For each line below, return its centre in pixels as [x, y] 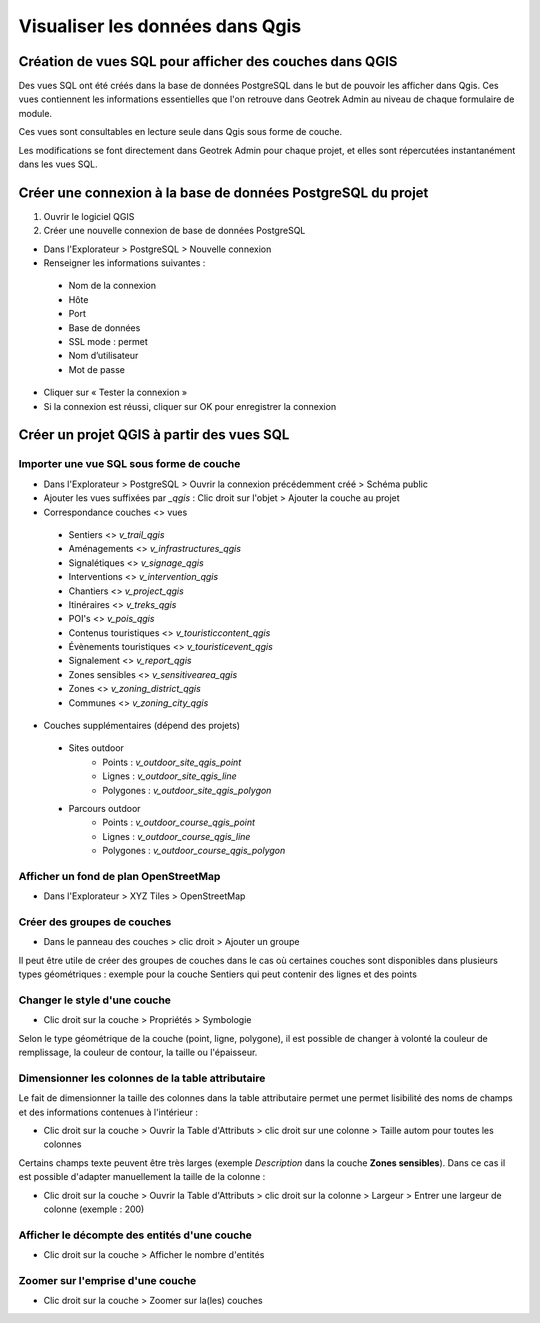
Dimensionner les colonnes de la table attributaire [142, 1078]
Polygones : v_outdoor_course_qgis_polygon [194, 851]
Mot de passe [96, 369]
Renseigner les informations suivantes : [124, 263]
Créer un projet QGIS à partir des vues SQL [154, 435]
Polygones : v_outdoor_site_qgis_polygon [187, 790]
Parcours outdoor [104, 808]
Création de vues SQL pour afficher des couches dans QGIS [208, 61]
